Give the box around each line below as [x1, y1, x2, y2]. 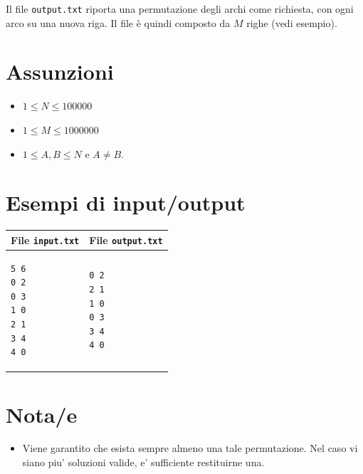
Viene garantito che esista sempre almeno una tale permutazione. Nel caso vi [22, 441, 358, 455]
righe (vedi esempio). [246, 15, 337, 30]
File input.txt [11, 232, 80, 247]
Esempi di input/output [6, 188, 246, 217]
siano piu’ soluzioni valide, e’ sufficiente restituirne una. [22, 455, 265, 470]
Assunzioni [6, 57, 114, 86]
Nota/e [6, 399, 78, 428]
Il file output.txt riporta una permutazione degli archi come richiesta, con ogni [6, 1, 354, 16]
